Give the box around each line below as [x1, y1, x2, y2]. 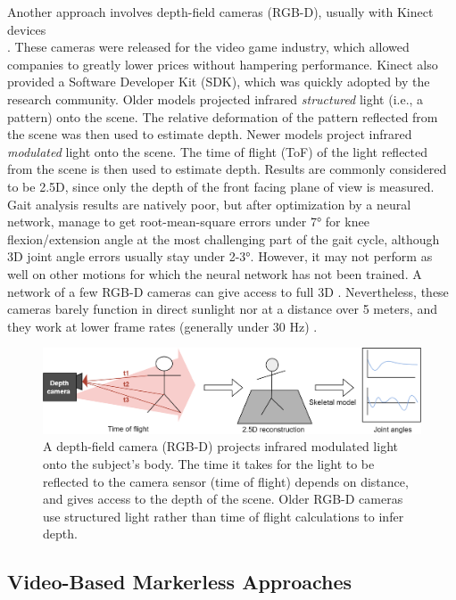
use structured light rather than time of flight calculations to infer [43, 506, 404, 525]
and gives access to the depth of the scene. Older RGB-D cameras [43, 489, 403, 508]
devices [7, 20, 46, 38]
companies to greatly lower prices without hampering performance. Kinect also [7, 54, 438, 73]
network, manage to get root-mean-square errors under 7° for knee [7, 212, 369, 231]
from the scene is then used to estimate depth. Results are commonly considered [7, 160, 447, 178]
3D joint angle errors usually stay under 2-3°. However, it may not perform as [7, 247, 433, 266]
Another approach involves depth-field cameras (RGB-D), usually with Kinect [7, 3, 434, 21]
